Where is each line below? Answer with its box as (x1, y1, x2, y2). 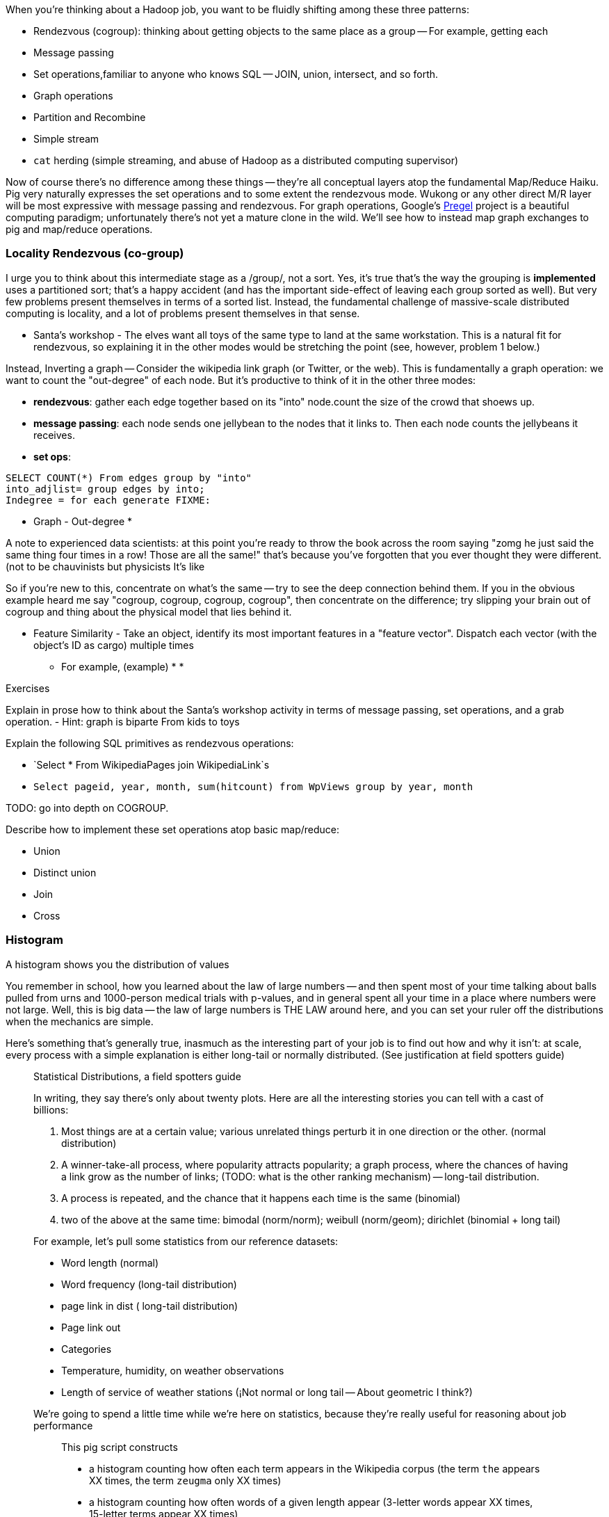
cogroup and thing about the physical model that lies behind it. (6, 605, 292, 618)
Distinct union (33, 866, 97, 878)
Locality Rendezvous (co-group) (6, 246, 184, 261)
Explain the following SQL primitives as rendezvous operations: (6, 737, 294, 749)
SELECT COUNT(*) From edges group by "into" (6, 472, 252, 483)
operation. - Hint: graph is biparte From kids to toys (6, 715, 240, 728)
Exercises (6, 682, 50, 694)
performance (33, 1419, 93, 1431)
